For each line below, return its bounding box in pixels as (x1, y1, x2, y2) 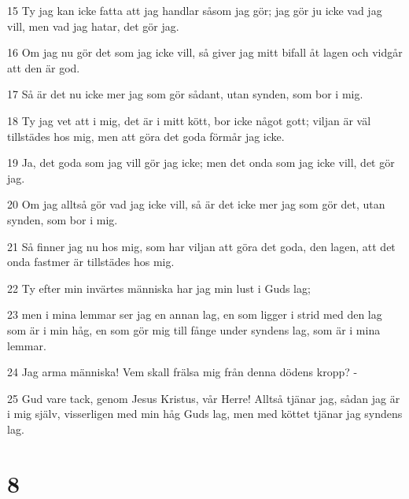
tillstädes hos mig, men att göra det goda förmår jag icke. (7, 128, 285, 144)
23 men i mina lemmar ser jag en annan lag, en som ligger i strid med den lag (7, 306, 382, 323)
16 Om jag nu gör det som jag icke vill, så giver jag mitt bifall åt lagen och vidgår (7, 44, 403, 61)
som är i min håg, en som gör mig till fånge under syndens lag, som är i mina (7, 321, 381, 338)
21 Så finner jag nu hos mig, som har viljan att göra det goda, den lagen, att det (7, 238, 396, 254)
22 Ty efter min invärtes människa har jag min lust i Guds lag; (7, 279, 311, 296)
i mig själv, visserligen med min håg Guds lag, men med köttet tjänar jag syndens (7, 405, 403, 422)
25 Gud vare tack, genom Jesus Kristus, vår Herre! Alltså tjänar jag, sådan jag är (7, 390, 400, 406)
